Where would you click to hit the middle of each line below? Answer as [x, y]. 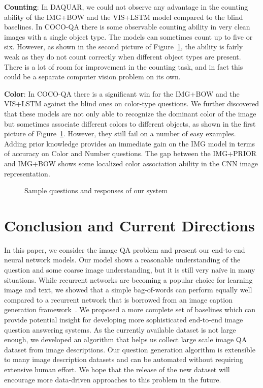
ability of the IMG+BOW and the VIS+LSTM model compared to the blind [124, 17]
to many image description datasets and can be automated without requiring [124, 359]
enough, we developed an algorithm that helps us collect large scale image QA [126, 339]
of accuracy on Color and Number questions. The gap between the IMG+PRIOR [130, 153]
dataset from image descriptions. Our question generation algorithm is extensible [130, 349]
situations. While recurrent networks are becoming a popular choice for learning [128, 279]
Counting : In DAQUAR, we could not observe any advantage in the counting [126, 7]
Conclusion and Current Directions [129, 225]
